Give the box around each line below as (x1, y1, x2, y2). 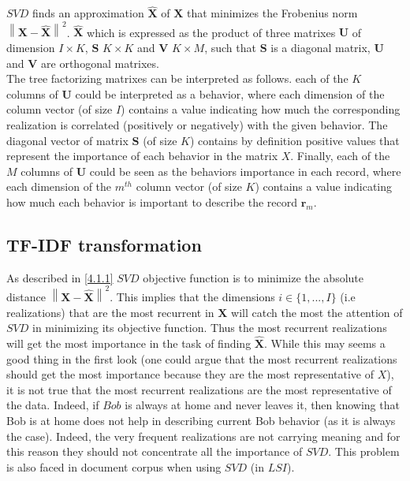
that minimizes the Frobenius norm (187, 5, 358, 21)
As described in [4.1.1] (6, 269, 114, 285)
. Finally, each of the (290, 147, 390, 164)
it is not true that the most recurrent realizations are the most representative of (6, 381, 392, 397)
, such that (204, 39, 256, 56)
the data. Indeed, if (6, 397, 99, 413)
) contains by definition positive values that (189, 132, 400, 148)
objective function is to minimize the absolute (143, 269, 364, 285)
